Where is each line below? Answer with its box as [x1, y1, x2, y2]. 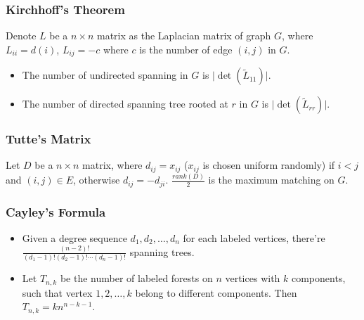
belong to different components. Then [135, 285, 297, 300]
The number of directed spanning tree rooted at [22, 96, 228, 111]
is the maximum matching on [208, 172, 334, 187]
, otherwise [73, 172, 120, 187]
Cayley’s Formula [6, 203, 106, 220]
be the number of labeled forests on [60, 271, 213, 286]
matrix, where [82, 158, 143, 172]
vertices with [225, 271, 280, 286]
